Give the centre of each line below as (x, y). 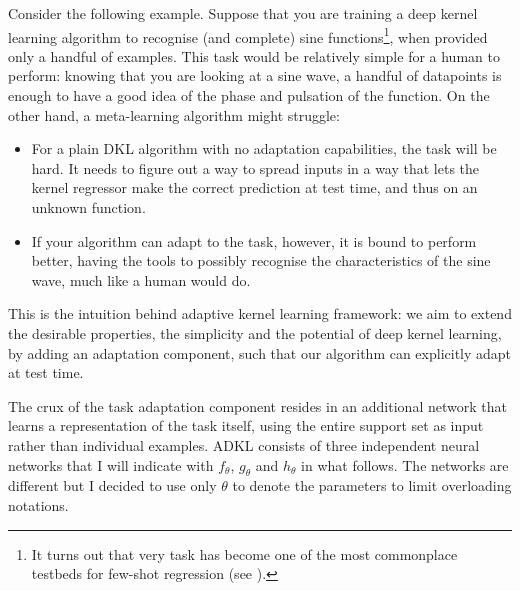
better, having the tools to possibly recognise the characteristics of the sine (261, 260)
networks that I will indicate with (111, 464)
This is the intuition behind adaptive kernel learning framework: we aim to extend (260, 313)
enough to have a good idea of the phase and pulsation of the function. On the (249, 95)
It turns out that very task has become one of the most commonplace (244, 553)
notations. (38, 504)
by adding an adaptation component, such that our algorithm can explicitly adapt (260, 352)
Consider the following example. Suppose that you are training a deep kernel (243, 13)
